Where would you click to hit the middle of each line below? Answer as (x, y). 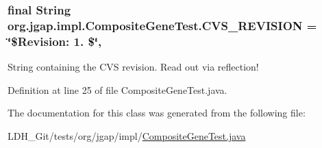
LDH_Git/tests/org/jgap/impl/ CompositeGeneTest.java (127, 135)
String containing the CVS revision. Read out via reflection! (133, 67)
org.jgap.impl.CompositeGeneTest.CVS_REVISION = (162, 25)
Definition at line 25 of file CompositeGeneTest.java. (117, 89)
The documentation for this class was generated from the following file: (157, 113)
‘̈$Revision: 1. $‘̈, (55, 41)
